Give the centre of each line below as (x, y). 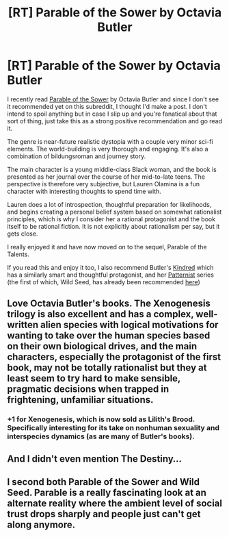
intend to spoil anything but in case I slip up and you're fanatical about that (112, 114)
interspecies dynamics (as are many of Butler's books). (101, 436)
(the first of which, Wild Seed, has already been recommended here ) (104, 282)
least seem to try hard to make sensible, (94, 378)
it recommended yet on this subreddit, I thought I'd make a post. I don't (107, 106)
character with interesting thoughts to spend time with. (84, 191)
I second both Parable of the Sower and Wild (104, 482)
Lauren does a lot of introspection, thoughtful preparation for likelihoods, (109, 204)
